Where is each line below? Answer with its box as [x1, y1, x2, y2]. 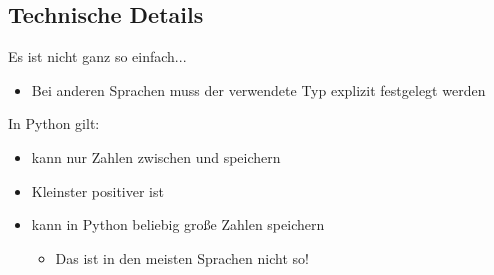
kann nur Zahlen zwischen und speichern [31, 146, 281, 167]
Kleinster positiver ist [31, 180, 164, 201]
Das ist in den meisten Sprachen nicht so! [55, 247, 309, 268]
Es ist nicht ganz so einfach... [8, 46, 187, 67]
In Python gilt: [8, 113, 100, 134]
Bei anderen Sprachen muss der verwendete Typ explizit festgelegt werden [31, 79, 486, 100]
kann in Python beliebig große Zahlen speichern [31, 214, 325, 235]
